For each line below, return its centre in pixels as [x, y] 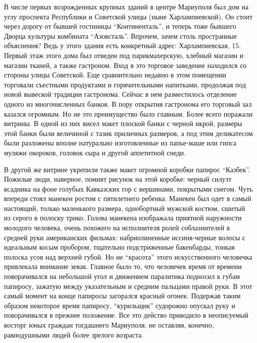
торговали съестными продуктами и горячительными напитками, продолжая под [125, 84]
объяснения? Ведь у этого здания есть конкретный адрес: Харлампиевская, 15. [123, 45]
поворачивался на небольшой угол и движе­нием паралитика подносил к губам [122, 276]
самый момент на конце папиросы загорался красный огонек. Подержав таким [122, 296]
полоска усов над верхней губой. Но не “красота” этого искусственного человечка [128, 256]
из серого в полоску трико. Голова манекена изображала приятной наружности [123, 218]
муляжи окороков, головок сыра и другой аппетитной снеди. [95, 152]
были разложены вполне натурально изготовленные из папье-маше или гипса [120, 143]
